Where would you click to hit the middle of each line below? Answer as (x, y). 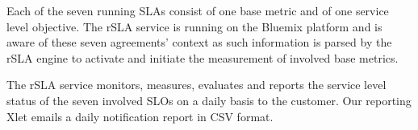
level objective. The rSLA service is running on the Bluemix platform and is (194, 26)
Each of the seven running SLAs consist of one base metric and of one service (198, 10)
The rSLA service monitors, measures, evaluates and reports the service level (196, 85)
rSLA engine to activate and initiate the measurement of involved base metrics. (203, 57)
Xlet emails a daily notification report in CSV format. (140, 116)
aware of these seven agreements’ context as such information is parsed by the (199, 42)
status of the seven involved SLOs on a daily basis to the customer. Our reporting (209, 100)
